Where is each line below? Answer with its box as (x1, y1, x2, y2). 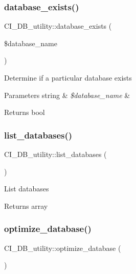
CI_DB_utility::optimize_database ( (4, 242, 121, 253)
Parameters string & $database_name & (4, 89, 130, 100)
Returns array (4, 200, 48, 211)
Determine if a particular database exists (4, 72, 132, 83)
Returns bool (4, 107, 45, 118)
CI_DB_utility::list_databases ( (4, 149, 107, 159)
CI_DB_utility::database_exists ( (4, 21, 112, 31)
